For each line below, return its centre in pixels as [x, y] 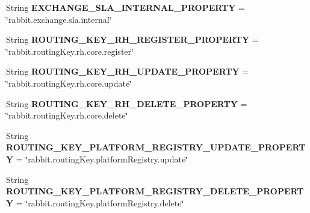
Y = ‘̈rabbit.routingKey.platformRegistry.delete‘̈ [95, 202]
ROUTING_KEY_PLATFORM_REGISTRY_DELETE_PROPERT [155, 191]
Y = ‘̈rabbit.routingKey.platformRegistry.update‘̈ [97, 159]
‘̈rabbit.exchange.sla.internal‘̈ [59, 19]
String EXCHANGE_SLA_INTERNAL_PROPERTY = [126, 7]
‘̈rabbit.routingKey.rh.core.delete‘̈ [67, 115]
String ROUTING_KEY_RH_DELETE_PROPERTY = [127, 103]
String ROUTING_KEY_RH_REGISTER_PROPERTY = [132, 39]
